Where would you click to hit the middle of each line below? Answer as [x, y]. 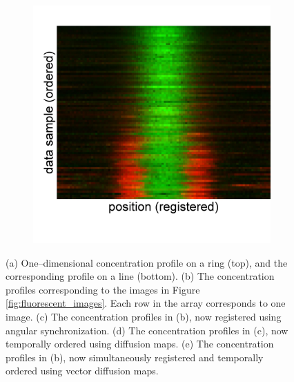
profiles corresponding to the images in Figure [103, 289]
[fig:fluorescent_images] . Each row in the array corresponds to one [146, 303]
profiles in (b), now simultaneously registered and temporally [135, 357]
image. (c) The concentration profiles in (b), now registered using [144, 316]
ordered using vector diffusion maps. [82, 371]
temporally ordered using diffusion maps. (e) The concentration [140, 344]
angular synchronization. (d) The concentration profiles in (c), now [147, 330]
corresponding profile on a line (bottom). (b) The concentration [140, 276]
